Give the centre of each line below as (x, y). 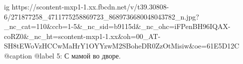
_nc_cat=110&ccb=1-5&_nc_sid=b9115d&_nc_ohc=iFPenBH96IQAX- (117, 26)
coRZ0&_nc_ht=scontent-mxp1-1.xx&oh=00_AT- (82, 36)
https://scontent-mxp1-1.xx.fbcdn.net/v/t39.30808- (90, 6)
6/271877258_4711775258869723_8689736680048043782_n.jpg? (102, 16)
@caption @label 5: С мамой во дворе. (62, 55)
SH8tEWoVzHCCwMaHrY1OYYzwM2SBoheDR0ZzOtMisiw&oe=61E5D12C (122, 46)
